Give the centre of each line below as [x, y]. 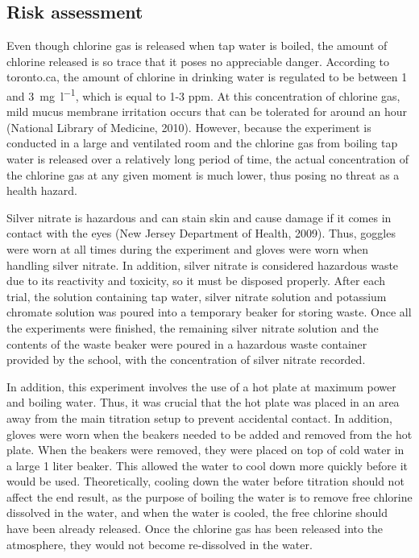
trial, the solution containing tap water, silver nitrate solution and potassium [197, 296]
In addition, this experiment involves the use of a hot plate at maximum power [201, 386]
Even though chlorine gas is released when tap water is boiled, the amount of [197, 45]
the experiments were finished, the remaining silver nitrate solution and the [193, 327]
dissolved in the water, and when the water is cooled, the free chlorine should [197, 513]
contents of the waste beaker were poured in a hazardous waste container [187, 343]
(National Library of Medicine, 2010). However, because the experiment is [189, 127]
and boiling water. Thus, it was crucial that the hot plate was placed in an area [203, 402]
